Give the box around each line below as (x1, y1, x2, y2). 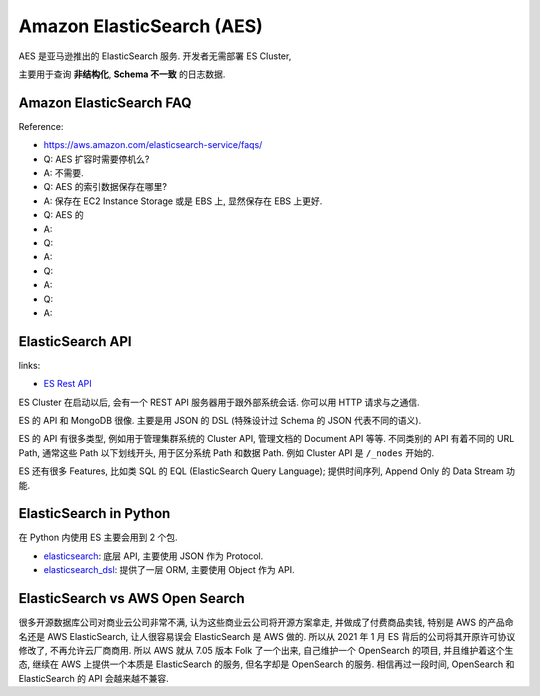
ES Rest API (43, 378, 92, 390)
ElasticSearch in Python (18, 505, 171, 522)
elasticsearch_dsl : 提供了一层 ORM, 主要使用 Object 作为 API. (43, 564, 295, 576)
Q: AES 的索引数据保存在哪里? (43, 181, 167, 193)
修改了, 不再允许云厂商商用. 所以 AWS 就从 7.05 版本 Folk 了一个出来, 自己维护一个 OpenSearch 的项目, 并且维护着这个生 (18, 644, 514, 656)
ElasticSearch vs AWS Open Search (18, 590, 245, 607)
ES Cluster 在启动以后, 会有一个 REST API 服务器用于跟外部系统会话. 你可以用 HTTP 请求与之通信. (18, 396, 420, 408)
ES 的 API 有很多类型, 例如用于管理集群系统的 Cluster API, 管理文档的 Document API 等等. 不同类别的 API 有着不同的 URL (18, 433, 515, 445)
